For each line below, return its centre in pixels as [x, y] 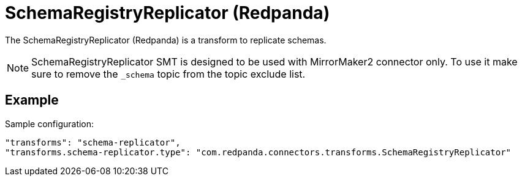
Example [32, 100]
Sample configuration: [50, 124]
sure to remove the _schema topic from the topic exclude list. [168, 74]
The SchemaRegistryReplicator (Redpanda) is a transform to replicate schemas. [166, 40]
